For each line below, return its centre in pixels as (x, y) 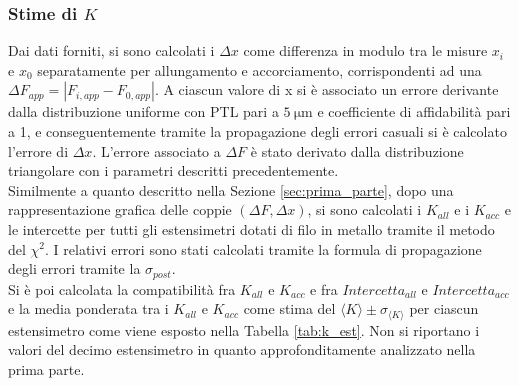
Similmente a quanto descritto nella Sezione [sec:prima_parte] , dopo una (231, 189)
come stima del (289, 308)
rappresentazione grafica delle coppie (120, 209)
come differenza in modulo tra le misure (365, 50)
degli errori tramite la (74, 268)
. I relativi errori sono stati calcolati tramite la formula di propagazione (263, 248)
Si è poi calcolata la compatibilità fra (122, 288)
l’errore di (38, 150)
